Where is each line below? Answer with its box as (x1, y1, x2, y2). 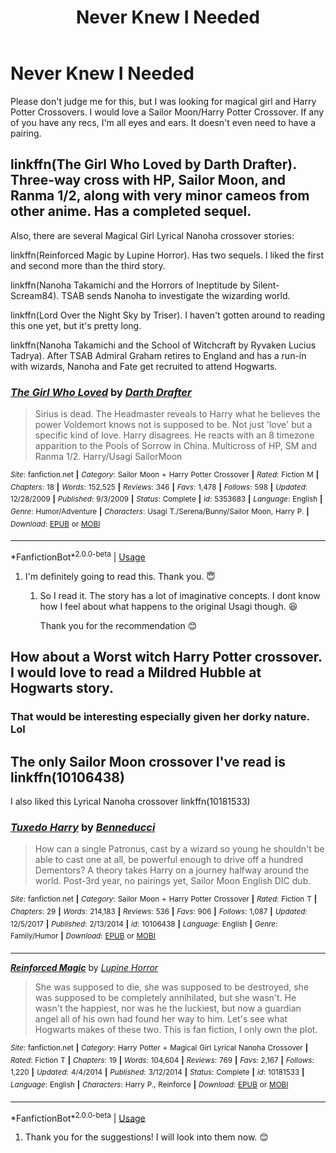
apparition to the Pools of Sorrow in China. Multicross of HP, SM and (34, 440, 318, 452)
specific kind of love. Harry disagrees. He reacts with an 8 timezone (34, 429, 315, 441)
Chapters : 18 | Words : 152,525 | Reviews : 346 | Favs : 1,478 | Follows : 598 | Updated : (10, 482, 308, 492)
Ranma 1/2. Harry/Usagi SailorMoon (34, 451, 183, 463)
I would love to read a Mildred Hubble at (10, 664, 262, 681)
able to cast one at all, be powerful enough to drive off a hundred (34, 854, 304, 866)
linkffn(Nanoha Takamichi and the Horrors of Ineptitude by (10, 279, 251, 291)
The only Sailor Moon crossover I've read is (10, 753, 287, 770)
